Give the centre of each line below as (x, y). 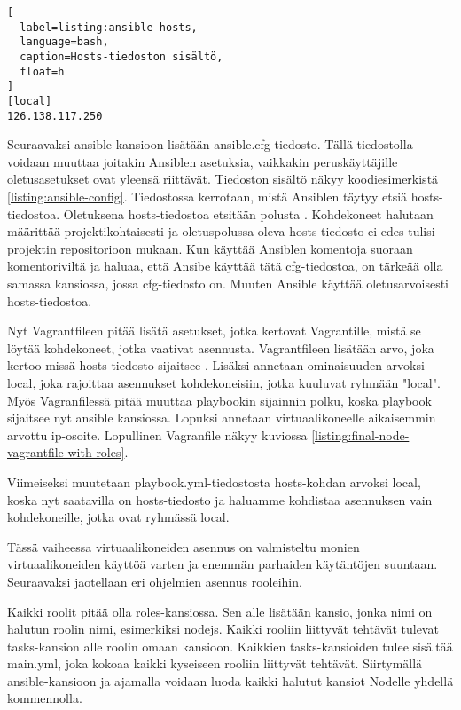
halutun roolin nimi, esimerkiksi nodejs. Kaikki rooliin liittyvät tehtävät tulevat (223, 629)
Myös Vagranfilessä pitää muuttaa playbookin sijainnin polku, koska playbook (219, 400)
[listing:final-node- (360, 434)
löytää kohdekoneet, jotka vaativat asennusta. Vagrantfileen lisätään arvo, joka (221, 347)
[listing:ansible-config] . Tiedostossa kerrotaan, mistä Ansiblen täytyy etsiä (207, 197)
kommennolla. (45, 698)
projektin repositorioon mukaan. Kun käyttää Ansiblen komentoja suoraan (210, 248)
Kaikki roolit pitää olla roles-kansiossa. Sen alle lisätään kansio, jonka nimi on (220, 611)
